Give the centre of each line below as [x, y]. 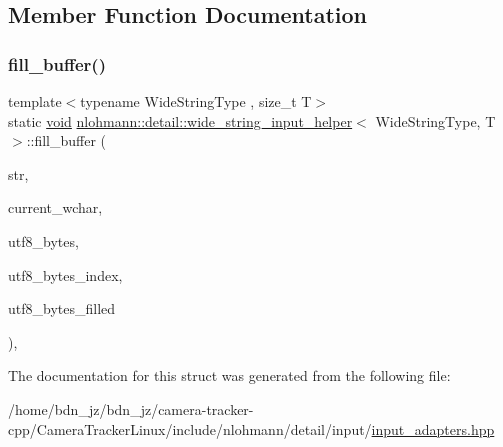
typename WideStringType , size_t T [196, 101]
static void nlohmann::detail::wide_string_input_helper [180, 120]
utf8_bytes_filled [62, 308]
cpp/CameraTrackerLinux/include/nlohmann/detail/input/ [190, 428]
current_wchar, [55, 207]
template [35, 101]
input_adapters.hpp [433, 428]
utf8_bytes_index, [65, 274]
